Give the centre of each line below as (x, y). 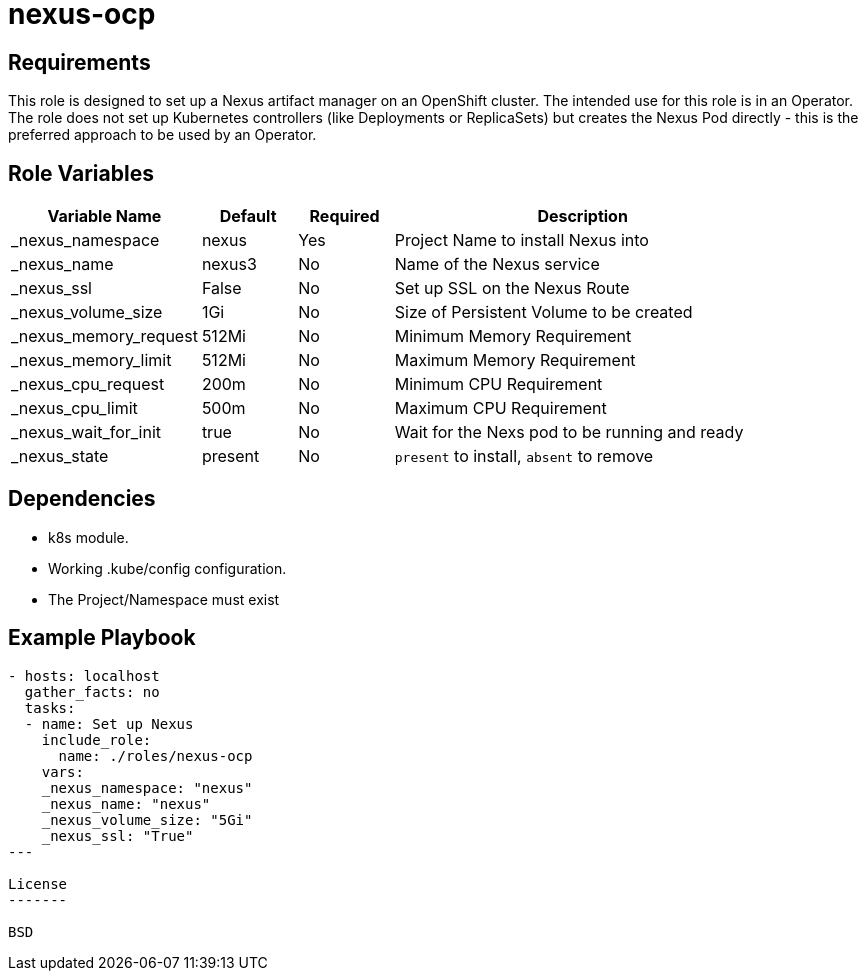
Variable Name (104, 216)
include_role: (96, 739)
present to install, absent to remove (524, 456)
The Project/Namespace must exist (164, 599)
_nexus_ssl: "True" (117, 835)
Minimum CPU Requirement (498, 384)
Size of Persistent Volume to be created (543, 312)
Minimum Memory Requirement (513, 336)
